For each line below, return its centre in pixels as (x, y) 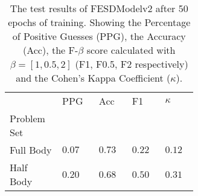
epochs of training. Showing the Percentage (99, 22)
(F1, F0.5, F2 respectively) (132, 64)
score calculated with (131, 50)
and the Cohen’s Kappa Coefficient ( (93, 78)
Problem (27, 118)
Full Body (31, 150)
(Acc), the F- (50, 50)
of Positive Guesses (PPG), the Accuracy (99, 36)
